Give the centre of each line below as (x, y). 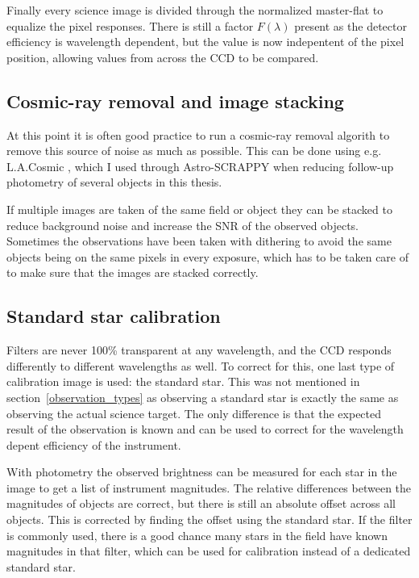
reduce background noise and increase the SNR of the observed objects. (183, 225)
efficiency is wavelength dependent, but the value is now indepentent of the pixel (205, 42)
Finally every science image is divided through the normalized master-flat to (195, 10)
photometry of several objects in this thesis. (114, 182)
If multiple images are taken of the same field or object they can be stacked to (199, 209)
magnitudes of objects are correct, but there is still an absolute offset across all (201, 503)
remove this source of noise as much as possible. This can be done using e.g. (194, 151)
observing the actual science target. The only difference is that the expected (194, 413)
